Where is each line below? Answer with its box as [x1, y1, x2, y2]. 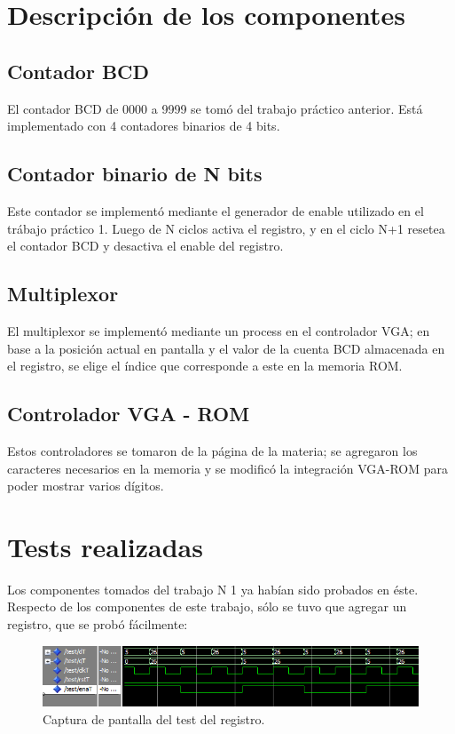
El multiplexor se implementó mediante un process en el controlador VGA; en [7, 321, 430, 339]
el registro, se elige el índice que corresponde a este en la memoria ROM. [7, 356, 403, 375]
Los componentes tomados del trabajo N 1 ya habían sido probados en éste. [7, 579, 419, 598]
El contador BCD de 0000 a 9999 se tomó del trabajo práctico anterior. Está [7, 99, 423, 117]
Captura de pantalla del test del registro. [43, 709, 265, 728]
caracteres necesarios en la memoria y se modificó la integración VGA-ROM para [7, 459, 448, 477]
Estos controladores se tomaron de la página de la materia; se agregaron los [7, 441, 418, 459]
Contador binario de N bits [7, 160, 263, 187]
